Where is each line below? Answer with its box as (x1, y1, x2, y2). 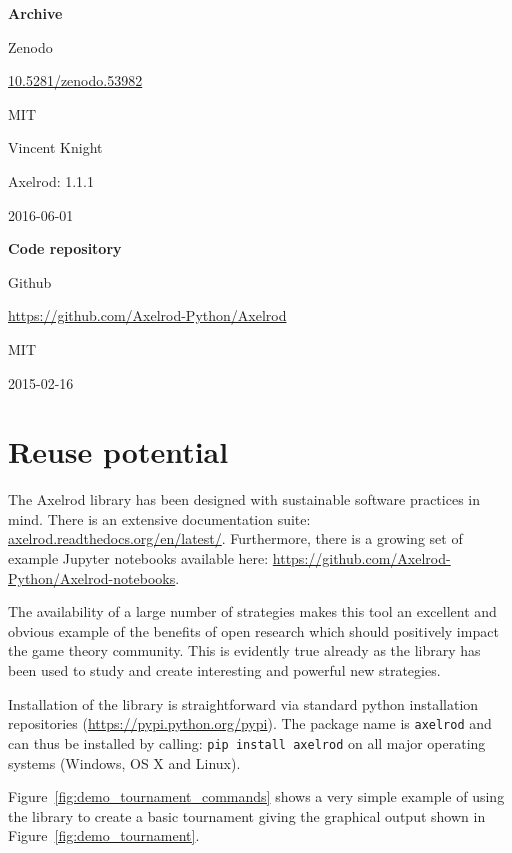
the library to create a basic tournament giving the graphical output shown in (8, 805, 486, 826)
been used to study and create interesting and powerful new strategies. (8, 660, 441, 680)
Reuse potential (8, 431, 229, 472)
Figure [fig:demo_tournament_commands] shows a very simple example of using (8, 786, 505, 807)
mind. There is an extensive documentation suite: (8, 508, 311, 529)
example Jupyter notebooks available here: (8, 548, 269, 569)
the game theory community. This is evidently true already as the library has (8, 640, 481, 661)
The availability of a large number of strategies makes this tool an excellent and (8, 601, 497, 622)
